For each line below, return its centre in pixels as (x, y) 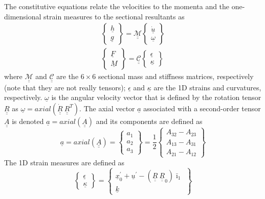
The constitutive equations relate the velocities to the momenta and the (117, 6)
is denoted (28, 121)
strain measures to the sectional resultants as (114, 16)
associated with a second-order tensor (202, 108)
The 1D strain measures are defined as (64, 162)
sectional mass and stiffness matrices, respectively (176, 76)
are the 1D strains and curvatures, (207, 87)
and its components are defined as (149, 121)
